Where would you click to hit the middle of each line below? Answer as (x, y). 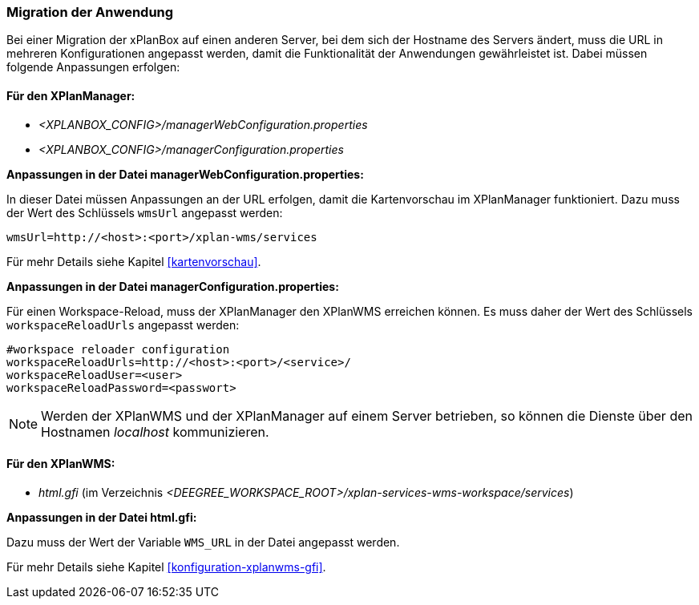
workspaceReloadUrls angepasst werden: (123, 325)
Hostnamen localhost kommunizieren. (155, 432)
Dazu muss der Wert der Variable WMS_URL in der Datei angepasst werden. (203, 542)
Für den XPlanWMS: (61, 464)
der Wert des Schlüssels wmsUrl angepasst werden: (145, 212)
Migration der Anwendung (90, 12)
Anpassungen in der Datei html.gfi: (102, 517)
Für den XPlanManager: (71, 95)
